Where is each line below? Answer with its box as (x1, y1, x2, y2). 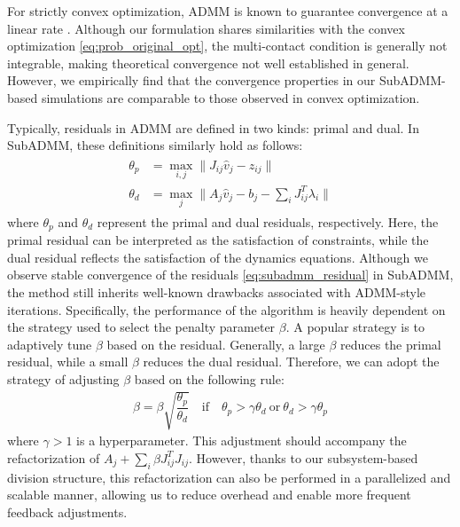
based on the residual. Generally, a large (106, 334, 325, 353)
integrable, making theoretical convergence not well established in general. (7, 53, 409, 72)
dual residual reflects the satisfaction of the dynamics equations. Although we (7, 248, 428, 266)
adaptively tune (7, 334, 92, 353)
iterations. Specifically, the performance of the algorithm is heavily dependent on (7, 300, 446, 319)
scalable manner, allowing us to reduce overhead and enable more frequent (7, 485, 411, 504)
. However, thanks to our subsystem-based (189, 448, 418, 467)
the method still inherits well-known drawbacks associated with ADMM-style (7, 283, 426, 302)
